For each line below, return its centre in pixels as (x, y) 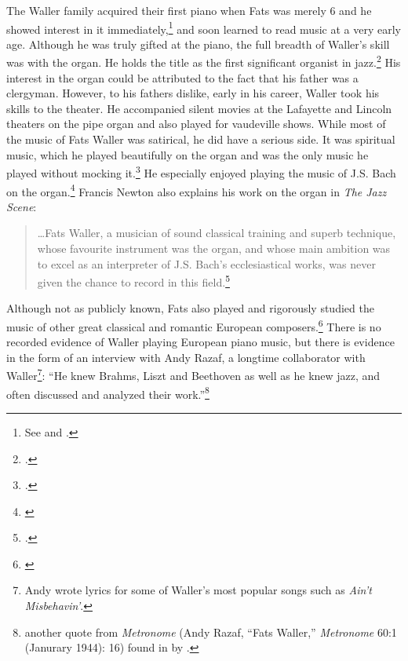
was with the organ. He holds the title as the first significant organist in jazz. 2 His (204, 61)
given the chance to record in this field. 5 (133, 281)
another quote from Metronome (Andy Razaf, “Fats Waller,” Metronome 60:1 (211, 632)
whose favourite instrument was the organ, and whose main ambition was (214, 248)
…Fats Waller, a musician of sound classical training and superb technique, (217, 233)
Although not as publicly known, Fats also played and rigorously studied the (190, 308)
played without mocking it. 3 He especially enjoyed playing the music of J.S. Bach (201, 172)
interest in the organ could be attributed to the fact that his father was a (182, 77)
